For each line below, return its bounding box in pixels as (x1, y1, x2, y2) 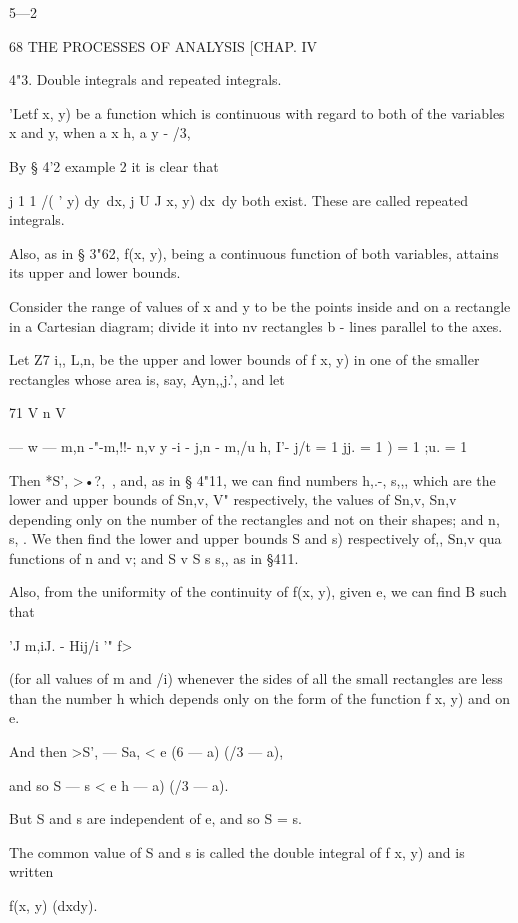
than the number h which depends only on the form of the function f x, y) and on (9, 687, 511, 708)
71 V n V (9, 402, 66, 423)
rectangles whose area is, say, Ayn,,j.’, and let (9, 368, 285, 389)
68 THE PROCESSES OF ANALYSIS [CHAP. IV (9, 35, 318, 56)
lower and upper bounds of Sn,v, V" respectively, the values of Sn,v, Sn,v (9, 489, 457, 510)
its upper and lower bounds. (9, 262, 181, 283)
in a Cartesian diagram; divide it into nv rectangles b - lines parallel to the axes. (9, 315, 503, 336)
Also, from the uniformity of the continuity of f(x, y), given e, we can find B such (9, 581, 507, 602)
